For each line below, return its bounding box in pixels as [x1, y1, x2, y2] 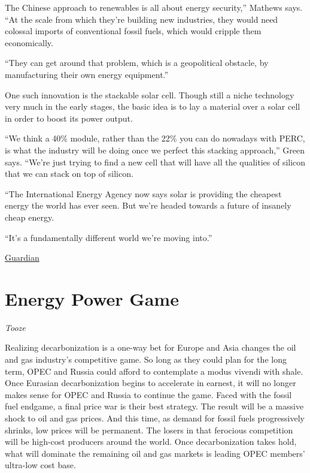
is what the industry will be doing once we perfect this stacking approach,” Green [5, 143, 305, 156]
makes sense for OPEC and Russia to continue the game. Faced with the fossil [5, 388, 292, 400]
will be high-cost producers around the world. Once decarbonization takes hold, [5, 435, 297, 448]
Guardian [5, 251, 39, 264]
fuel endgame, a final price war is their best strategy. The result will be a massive [5, 400, 304, 412]
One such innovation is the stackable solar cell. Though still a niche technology [5, 88, 294, 101]
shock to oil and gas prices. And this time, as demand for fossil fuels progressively [5, 411, 305, 424]
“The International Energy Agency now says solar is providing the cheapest [5, 187, 282, 200]
